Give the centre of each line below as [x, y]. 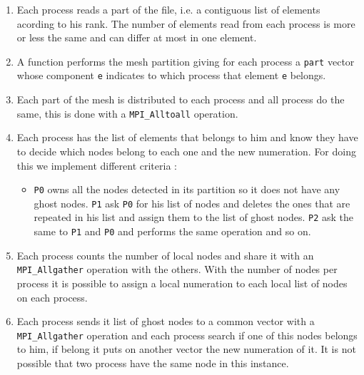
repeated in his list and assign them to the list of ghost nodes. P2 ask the [194, 217]
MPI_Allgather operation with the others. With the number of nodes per [177, 269]
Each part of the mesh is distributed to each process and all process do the [181, 99]
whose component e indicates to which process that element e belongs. [171, 75]
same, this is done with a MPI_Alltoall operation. [127, 113]
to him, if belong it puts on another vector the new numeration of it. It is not [186, 349]
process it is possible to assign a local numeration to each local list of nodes [182, 283]
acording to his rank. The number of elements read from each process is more [186, 23]
